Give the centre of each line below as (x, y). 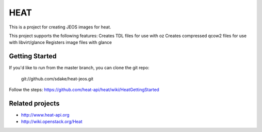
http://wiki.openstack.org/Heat (52, 122)
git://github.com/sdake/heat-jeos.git (57, 79)
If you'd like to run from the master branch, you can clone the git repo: (79, 68)
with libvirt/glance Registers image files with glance (60, 42)
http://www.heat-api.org (45, 115)
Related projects (34, 103)
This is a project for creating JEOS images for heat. (60, 27)
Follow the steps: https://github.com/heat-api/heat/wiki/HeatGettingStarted (84, 90)
